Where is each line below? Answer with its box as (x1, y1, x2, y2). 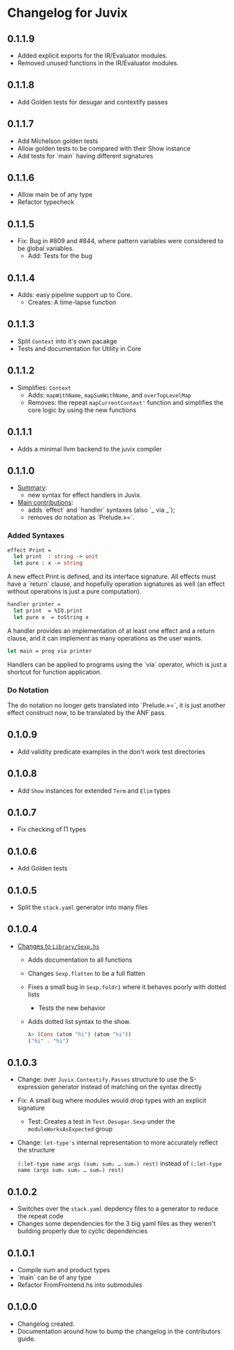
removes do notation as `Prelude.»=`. (27, 513, 135, 521)
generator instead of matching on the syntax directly (50, 1083, 203, 1091)
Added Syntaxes (7, 531, 65, 540)
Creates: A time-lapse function (27, 298, 117, 306)
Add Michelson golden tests (17, 137, 98, 145)
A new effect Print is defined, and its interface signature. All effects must (7, 573, 217, 581)
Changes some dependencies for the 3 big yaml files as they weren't (17, 1220, 216, 1228)
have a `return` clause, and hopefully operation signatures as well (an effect (7, 580, 225, 588)
